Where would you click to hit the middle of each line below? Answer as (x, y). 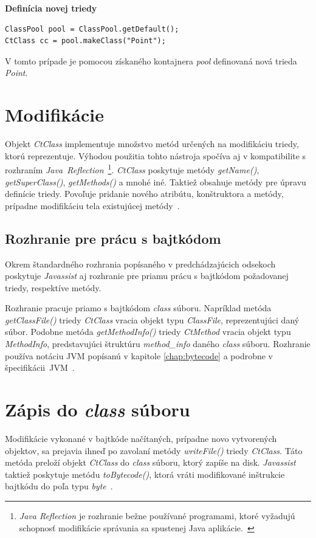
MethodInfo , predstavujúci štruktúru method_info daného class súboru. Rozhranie (158, 344)
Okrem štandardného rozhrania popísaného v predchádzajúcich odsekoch (140, 264)
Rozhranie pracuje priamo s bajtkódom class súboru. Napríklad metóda (138, 308)
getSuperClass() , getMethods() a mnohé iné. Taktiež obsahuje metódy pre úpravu (156, 181)
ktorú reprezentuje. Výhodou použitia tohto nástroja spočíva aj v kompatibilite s (156, 155)
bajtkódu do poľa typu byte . (59, 486)
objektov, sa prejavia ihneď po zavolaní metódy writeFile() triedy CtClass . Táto (154, 450)
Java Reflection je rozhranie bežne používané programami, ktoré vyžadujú (157, 515)
